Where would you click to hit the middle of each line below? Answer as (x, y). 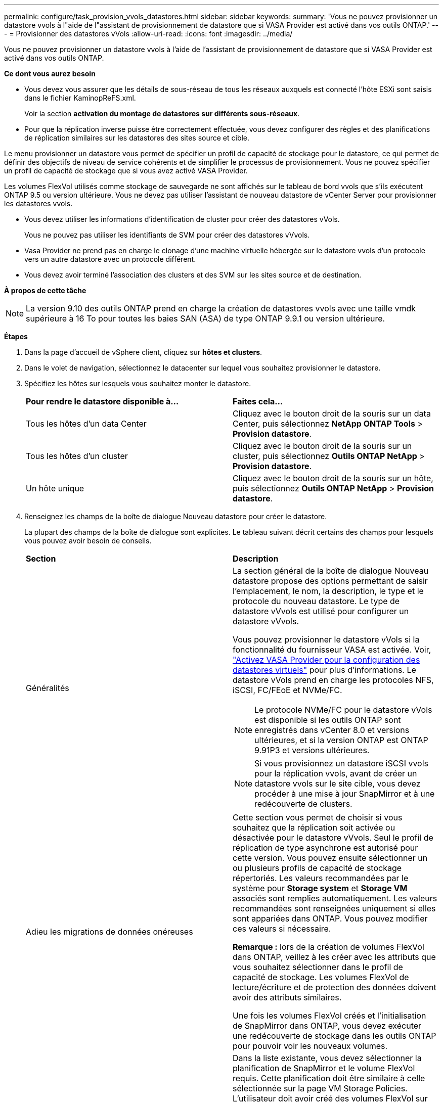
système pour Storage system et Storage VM (320, 888)
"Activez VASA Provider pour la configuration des (326, 660)
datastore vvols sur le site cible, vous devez (338, 784)
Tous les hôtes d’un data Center (86, 424)
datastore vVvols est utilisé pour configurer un (321, 611)
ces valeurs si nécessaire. (282, 929)
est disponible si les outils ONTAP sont (328, 720)
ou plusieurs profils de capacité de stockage (317, 868)
